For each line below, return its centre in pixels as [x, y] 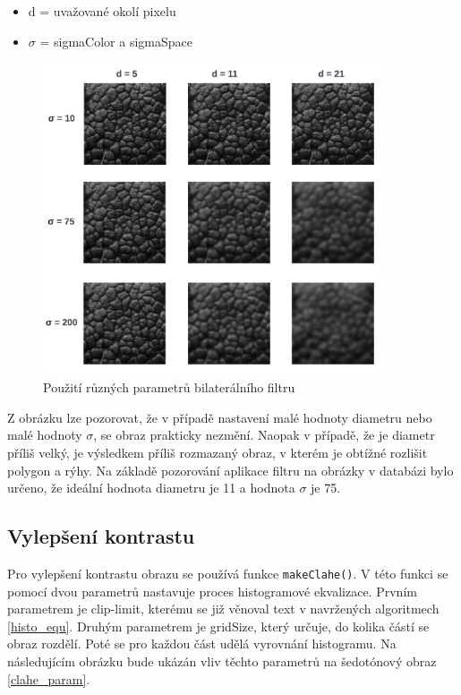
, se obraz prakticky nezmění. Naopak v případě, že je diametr [264, 435]
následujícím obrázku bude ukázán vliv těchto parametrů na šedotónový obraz [222, 661]
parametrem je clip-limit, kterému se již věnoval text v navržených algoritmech [223, 609]
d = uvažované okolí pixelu [102, 11]
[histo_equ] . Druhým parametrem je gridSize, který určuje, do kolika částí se [218, 626]
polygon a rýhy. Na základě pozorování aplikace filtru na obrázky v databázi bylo [230, 470]
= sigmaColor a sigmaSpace [116, 41]
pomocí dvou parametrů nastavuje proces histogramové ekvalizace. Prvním [212, 591]
